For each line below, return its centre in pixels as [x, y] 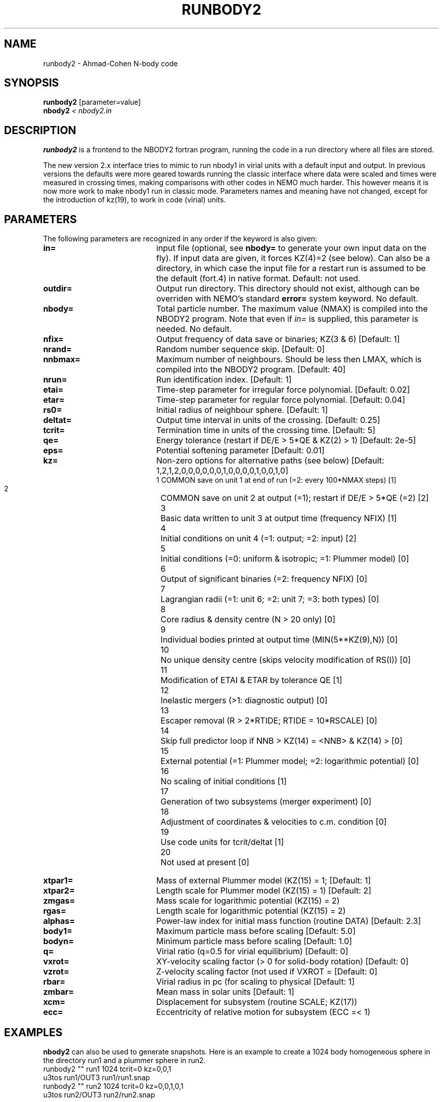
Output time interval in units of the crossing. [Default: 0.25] [268, 420]
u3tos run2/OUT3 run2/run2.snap [99, 1094]
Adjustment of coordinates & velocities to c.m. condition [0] [274, 822]
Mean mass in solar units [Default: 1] [225, 992]
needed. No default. [194, 329]
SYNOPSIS [32, 83]
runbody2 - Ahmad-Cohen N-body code [110, 63]
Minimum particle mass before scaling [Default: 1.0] [254, 941]
